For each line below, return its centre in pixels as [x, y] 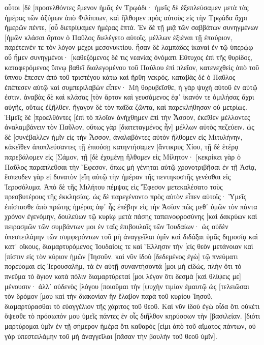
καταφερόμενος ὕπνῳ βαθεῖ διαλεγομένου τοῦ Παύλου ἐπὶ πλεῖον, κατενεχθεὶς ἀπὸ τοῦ [132, 67]
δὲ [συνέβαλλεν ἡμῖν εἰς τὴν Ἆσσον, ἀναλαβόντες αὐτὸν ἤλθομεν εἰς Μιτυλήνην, [124, 136]
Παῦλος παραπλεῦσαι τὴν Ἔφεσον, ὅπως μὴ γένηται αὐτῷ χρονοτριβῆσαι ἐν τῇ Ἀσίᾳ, [131, 166]
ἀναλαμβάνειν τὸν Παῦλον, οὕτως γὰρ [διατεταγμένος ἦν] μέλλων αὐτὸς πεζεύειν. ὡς [129, 127]
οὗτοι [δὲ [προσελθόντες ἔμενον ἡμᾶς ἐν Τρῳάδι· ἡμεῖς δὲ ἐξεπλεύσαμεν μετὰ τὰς [127, 7]
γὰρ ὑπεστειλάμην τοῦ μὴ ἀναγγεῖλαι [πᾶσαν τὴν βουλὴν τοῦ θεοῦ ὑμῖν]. [111, 336]
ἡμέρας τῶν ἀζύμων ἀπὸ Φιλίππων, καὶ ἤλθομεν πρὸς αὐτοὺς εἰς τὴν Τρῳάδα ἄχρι [126, 17]
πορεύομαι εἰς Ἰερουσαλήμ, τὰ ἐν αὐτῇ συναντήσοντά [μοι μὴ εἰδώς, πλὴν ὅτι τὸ [123, 266]
